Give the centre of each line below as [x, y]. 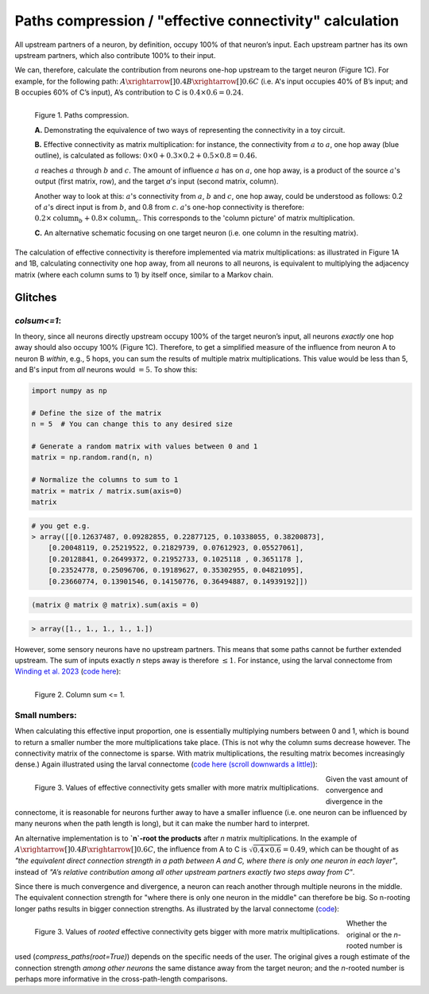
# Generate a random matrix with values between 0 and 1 [145, 447]
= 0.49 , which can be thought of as [340, 849]
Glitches [36, 297]
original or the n [372, 934]
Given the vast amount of [367, 779]
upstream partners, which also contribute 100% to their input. [115, 55]
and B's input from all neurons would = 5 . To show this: [106, 370]
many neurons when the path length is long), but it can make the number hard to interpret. [162, 824]
